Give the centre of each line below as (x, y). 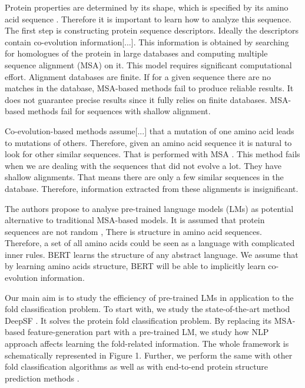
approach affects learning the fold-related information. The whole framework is (147, 344)
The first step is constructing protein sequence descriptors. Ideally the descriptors (152, 30)
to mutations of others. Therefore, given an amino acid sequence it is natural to (148, 142)
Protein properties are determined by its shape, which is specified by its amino (147, 7)
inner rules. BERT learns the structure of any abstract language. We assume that (152, 254)
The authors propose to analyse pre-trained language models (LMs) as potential (149, 208)
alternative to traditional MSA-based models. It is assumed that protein (135, 220)
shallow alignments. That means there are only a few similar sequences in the (144, 177)
